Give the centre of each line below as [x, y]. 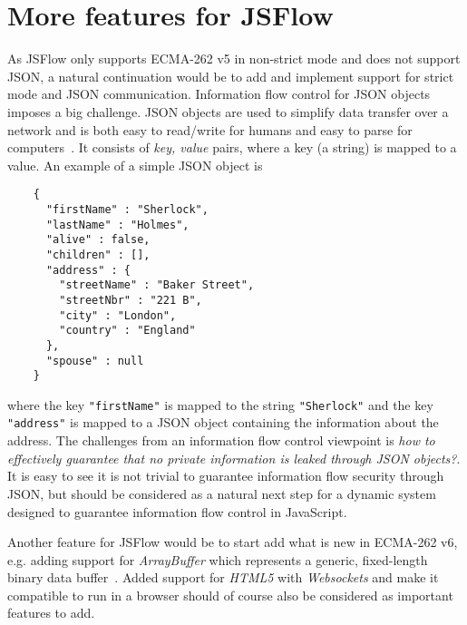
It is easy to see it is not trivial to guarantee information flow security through [226, 476]
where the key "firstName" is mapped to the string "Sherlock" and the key [220, 404]
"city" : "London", [118, 315]
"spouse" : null [95, 361]
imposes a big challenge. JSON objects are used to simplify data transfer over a [228, 111]
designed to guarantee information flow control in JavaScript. [177, 511]
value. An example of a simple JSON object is [135, 165]
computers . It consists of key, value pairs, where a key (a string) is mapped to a [232, 147]
